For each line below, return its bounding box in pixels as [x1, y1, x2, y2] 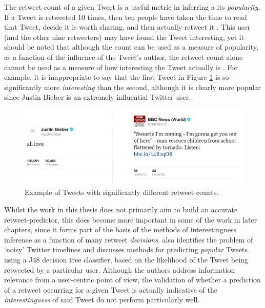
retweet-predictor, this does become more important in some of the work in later [4, 214, 257, 225]
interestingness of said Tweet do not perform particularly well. [4, 294, 200, 305]
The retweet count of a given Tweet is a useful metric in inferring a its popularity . [4, 2, 260, 12]
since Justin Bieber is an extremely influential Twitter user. [4, 92, 191, 102]
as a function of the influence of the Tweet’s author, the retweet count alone [4, 51, 243, 62]
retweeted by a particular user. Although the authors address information [4, 264, 235, 275]
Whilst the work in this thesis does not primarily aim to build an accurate [4, 204, 238, 214]
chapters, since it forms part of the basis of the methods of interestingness [4, 224, 237, 235]
